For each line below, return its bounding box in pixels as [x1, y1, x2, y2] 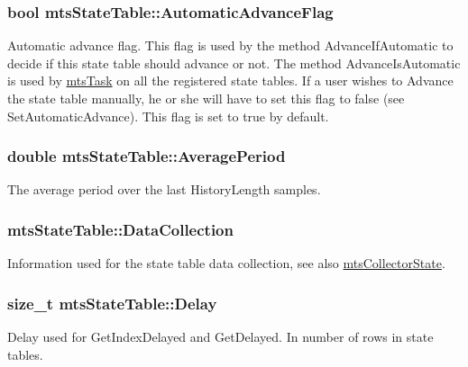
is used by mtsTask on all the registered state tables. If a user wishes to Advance [7, 71, 454, 90]
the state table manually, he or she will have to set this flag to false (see [7, 89, 405, 107]
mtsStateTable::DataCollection [7, 218, 234, 240]
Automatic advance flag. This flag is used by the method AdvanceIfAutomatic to [7, 36, 454, 55]
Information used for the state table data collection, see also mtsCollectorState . [7, 254, 445, 273]
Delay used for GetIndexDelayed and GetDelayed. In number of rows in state [7, 327, 434, 346]
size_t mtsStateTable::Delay [7, 291, 217, 314]
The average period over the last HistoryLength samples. [7, 180, 321, 199]
